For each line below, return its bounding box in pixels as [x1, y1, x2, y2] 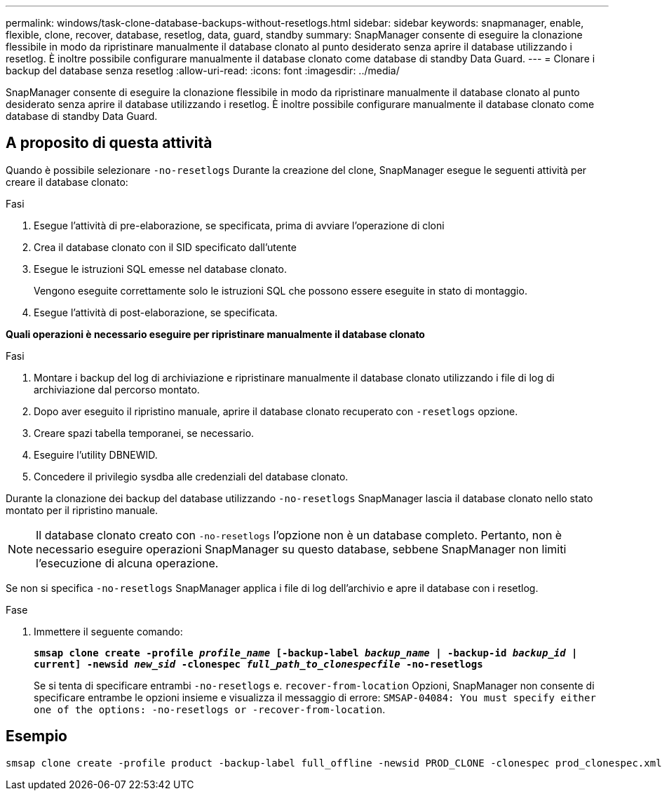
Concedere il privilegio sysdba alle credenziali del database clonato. [34, 470, 349, 483]
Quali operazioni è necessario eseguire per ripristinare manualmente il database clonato [6, 328, 425, 340]
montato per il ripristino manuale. [6, 504, 158, 516]
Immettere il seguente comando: [34, 625, 183, 638]
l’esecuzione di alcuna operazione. [36, 555, 219, 570]
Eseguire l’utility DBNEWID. [34, 448, 158, 461]
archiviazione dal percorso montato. [34, 383, 200, 396]
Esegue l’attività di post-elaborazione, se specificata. [34, 306, 278, 318]
